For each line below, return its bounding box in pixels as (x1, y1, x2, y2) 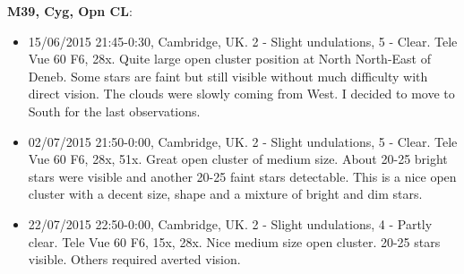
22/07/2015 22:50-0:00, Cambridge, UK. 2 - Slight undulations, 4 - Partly (28, 214, 433, 233)
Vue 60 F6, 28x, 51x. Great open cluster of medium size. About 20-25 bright (28, 150, 448, 168)
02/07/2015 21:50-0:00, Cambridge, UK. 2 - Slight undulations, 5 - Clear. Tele (28, 132, 458, 150)
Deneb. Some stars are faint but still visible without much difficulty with (28, 66, 428, 85)
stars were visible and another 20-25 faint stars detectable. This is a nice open (28, 167, 457, 185)
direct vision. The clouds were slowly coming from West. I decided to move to (28, 84, 455, 103)
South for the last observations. (28, 101, 201, 120)
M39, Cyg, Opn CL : (7, 2, 133, 20)
